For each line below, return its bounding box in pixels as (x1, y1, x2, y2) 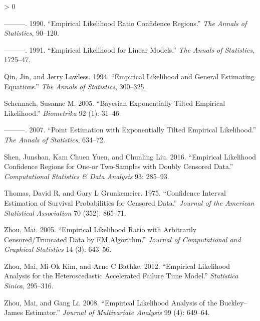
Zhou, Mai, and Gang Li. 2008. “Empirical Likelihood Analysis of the (4, 297, 217, 307)
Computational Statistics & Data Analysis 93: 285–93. (4, 171, 169, 181)
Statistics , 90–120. (4, 28, 59, 38)
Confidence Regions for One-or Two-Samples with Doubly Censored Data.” (4, 161, 233, 172)
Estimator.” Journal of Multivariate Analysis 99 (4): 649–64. (25, 307, 210, 317)
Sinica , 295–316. (4, 280, 54, 291)
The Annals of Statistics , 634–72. (4, 134, 105, 144)
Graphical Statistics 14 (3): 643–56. (4, 244, 112, 254)
